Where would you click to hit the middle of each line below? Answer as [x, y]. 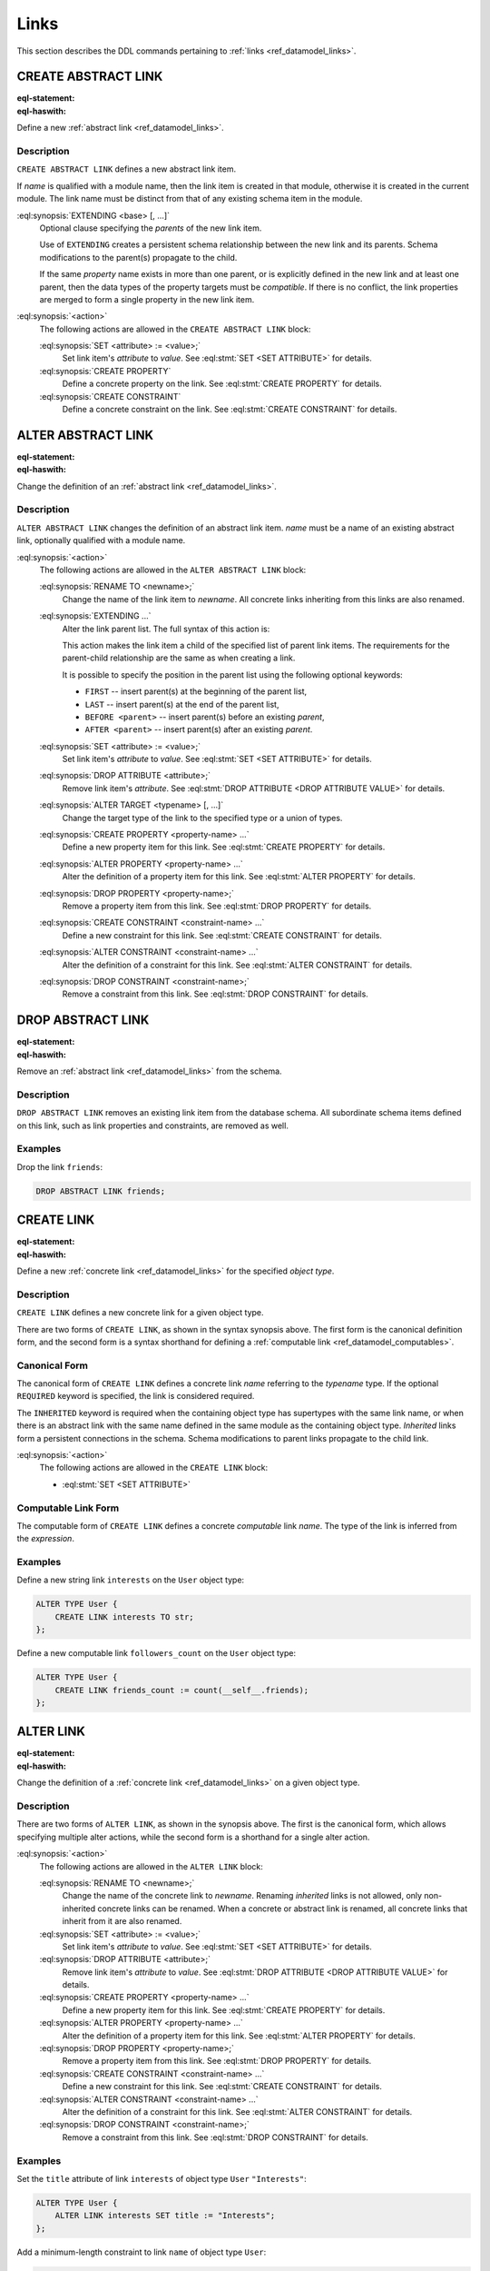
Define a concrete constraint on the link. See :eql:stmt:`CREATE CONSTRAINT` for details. [230, 410]
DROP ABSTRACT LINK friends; [101, 1191]
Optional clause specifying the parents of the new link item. [151, 228]
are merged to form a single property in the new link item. [147, 299]
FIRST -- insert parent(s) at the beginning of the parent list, [196, 691]
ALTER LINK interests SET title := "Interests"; [165, 2216]
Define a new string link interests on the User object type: [131, 1580]
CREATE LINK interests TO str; [124, 1616]
